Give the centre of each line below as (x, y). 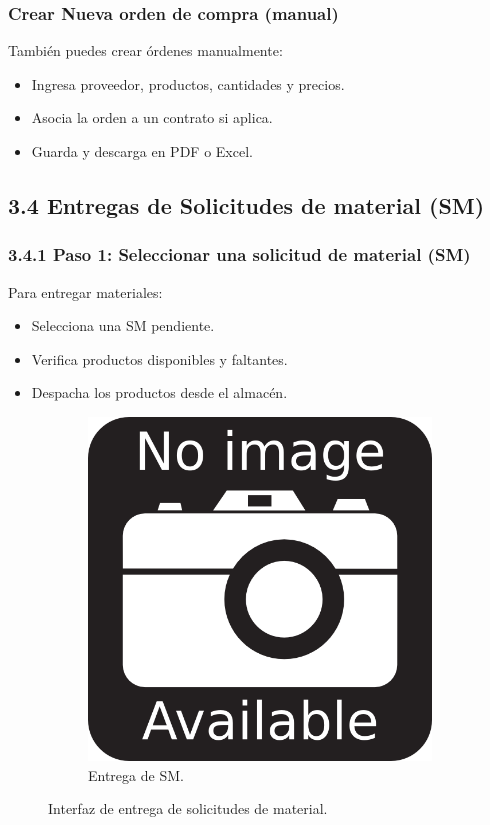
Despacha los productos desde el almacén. (159, 392)
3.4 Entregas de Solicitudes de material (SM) (246, 204)
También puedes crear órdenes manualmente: (145, 50)
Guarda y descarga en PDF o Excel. (142, 151)
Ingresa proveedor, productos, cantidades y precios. (188, 83)
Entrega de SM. (136, 774)
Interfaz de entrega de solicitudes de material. (188, 808)
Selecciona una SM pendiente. (123, 325)
